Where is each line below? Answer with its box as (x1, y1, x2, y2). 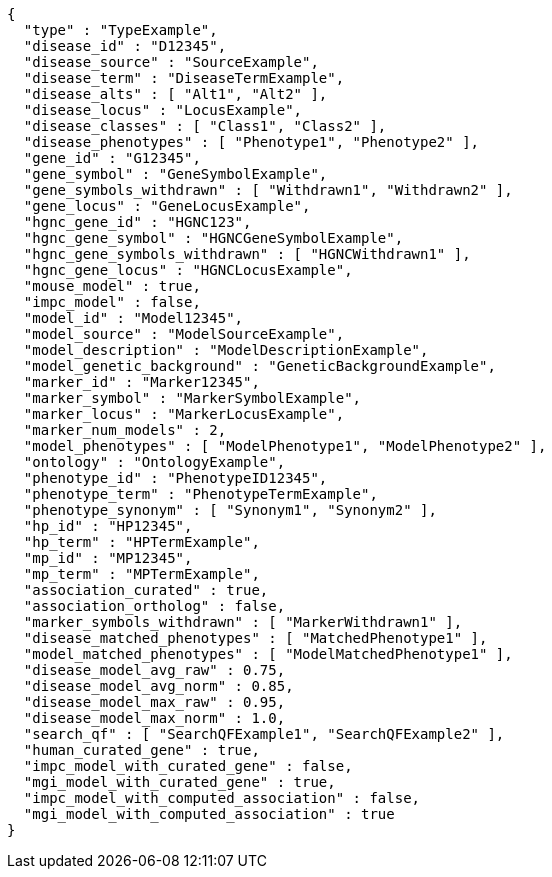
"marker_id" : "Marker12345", (23, 374, 260, 390)
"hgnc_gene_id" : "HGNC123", (23, 214, 252, 230)
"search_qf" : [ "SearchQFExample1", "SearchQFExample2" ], (23, 726, 505, 742)
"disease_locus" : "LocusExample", (23, 102, 303, 118)
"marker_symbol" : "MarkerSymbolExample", (23, 390, 362, 406)
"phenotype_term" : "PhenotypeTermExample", (23, 486, 378, 502)
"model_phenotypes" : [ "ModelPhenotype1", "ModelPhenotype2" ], (23, 438, 547, 454)
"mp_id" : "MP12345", (23, 550, 193, 566)
